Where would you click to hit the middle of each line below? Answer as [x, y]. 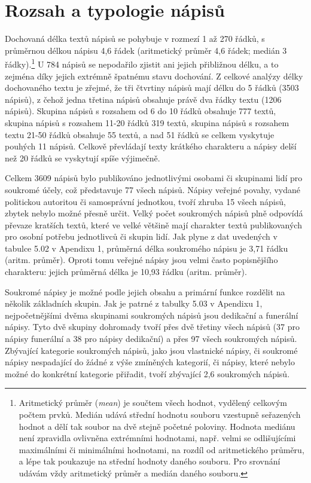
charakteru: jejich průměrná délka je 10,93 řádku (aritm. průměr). [126, 272]
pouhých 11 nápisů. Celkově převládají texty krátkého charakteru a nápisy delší [151, 146]
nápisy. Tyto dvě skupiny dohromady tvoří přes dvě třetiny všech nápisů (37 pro [152, 327]
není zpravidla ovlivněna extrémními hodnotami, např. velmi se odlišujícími [157, 438]
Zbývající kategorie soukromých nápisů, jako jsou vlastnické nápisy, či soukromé [151, 350]
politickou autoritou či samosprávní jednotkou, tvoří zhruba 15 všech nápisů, [145, 201]
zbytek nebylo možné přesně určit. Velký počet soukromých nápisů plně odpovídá [154, 213]
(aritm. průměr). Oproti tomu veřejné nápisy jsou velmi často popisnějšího [141, 260]
